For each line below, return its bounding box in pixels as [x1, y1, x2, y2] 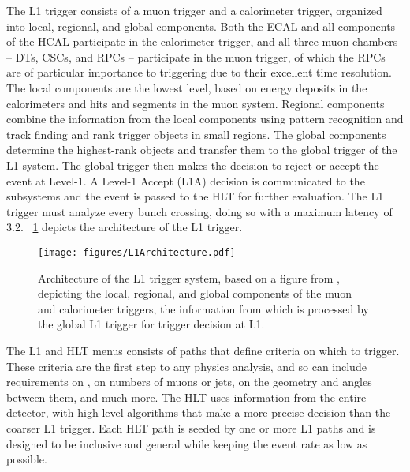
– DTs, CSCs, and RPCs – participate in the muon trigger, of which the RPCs [6, 48, 386, 65]
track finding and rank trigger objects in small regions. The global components [6, 125, 386, 142]
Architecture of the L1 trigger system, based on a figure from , [38, 269, 340, 286]
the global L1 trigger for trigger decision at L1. [38, 316, 265, 332]
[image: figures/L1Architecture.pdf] [38, 246, 236, 258]
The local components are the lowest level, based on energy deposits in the [6, 79, 367, 96]
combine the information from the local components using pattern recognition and [6, 111, 404, 127]
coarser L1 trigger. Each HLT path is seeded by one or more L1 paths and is [6, 419, 376, 436]
